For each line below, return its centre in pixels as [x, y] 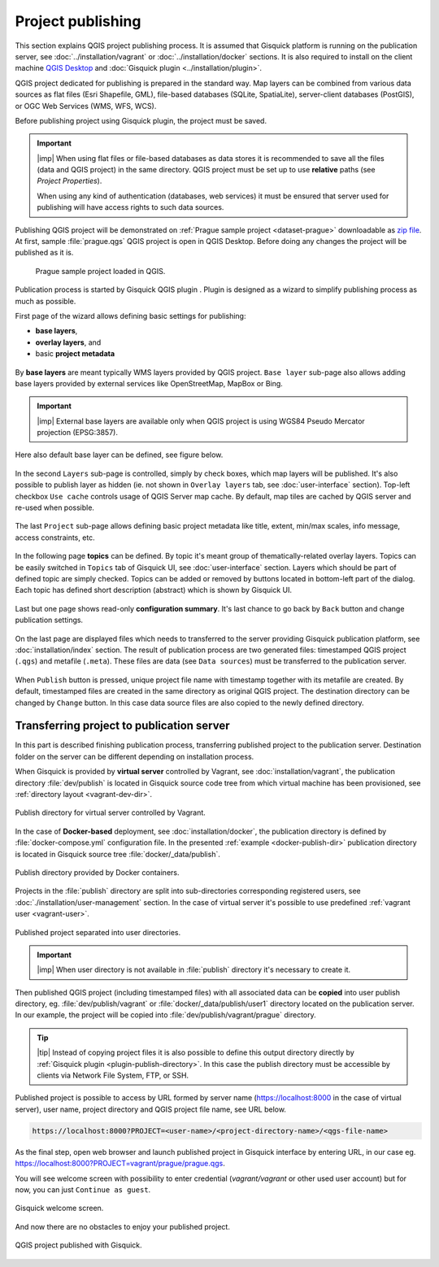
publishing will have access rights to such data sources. [130, 207]
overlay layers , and [68, 342]
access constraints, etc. [55, 538]
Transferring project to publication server [123, 726]
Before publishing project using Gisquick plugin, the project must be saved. [141, 120]
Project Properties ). [70, 181]
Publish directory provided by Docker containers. [97, 872]
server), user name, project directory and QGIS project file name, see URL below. [150, 1109]
